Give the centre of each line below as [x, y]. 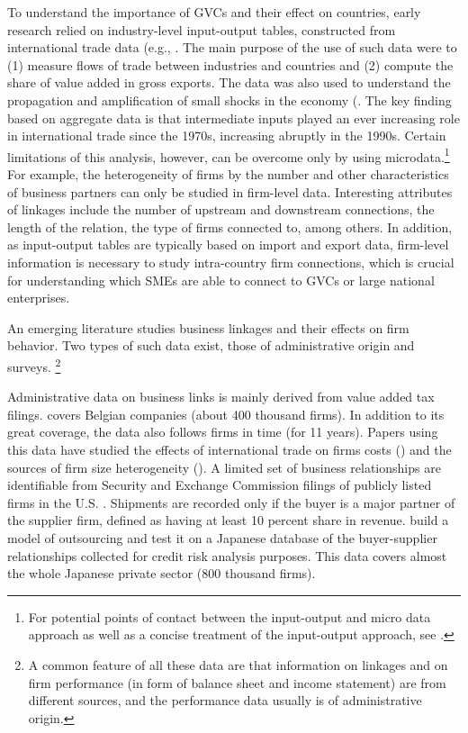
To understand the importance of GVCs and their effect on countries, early [214, 12]
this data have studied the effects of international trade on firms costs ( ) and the [229, 449]
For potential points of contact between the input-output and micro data [229, 616]
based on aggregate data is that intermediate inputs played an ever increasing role [234, 118]
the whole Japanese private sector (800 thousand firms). [162, 573]
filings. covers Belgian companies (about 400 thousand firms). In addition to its [226, 414]
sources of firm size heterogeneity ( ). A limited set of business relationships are [224, 467]
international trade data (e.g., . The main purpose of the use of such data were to [232, 47]
